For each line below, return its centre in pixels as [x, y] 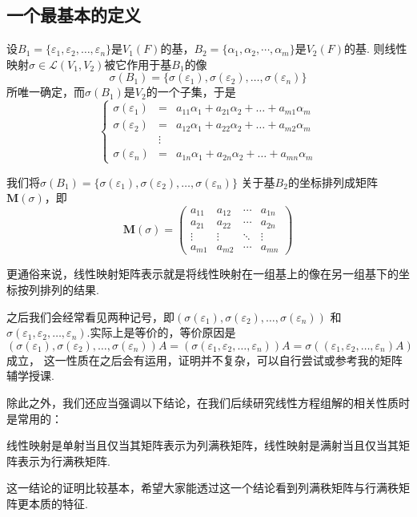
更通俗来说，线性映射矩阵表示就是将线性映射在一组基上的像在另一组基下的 [202, 274]
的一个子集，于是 [191, 92]
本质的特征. [58, 503]
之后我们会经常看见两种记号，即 [90, 316]
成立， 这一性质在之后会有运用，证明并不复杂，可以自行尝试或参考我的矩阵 [204, 359]
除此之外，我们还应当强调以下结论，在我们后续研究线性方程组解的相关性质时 [208, 402]
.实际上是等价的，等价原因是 [161, 332]
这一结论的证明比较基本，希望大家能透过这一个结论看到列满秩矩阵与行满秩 [202, 488]
